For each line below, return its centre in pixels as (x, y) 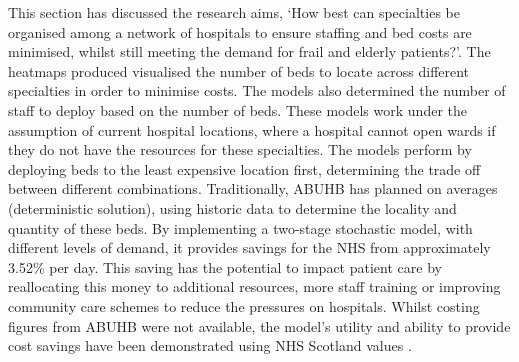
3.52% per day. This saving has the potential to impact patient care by (225, 266)
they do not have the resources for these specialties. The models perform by (240, 149)
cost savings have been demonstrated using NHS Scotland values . (210, 345)
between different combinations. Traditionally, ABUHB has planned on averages (253, 188)
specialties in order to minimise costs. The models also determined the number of (257, 90)
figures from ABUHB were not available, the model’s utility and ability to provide (259, 325)
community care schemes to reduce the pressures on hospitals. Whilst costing (244, 305)
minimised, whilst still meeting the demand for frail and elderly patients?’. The (249, 51)
